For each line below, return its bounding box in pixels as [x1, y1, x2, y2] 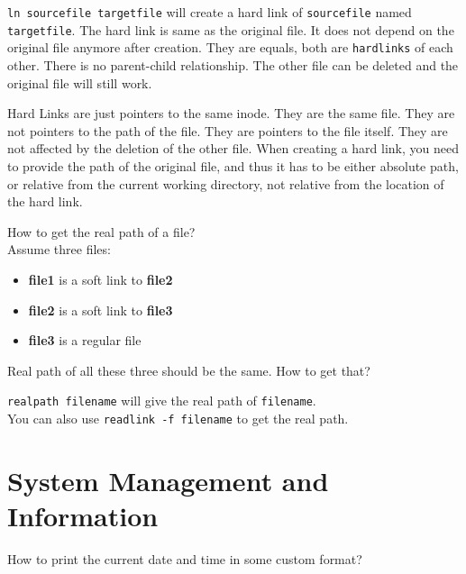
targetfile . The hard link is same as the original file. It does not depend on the [7, 20, 454, 39]
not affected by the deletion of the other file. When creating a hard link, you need [7, 139, 460, 158]
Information [7, 497, 159, 533]
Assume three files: [7, 240, 111, 259]
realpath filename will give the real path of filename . [7, 391, 316, 410]
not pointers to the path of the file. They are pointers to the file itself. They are [7, 121, 448, 140]
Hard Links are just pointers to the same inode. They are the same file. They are [7, 104, 455, 123]
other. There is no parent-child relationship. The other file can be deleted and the [7, 55, 459, 74]
